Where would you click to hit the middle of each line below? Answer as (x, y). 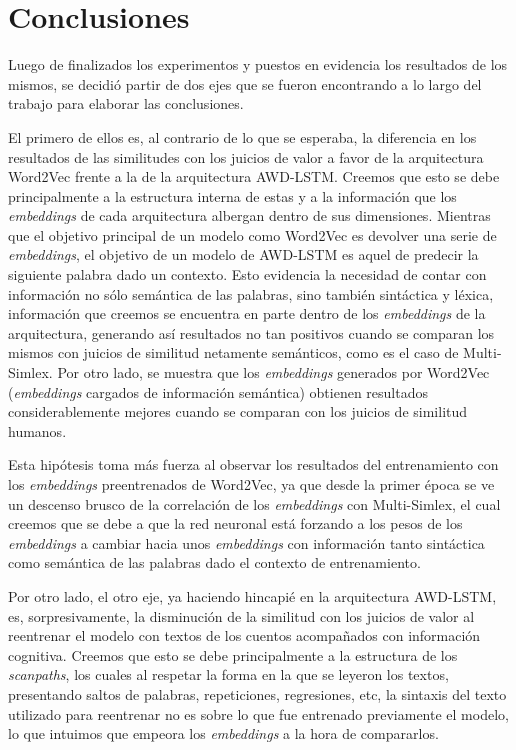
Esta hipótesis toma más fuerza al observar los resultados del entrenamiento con (253, 464)
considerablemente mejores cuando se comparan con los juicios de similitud (238, 411)
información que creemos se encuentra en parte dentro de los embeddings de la (247, 313)
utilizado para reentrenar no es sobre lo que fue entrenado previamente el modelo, (258, 713)
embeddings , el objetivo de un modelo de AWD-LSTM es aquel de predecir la (243, 254)
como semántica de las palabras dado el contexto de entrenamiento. (214, 562)
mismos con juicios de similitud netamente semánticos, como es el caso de (233, 352)
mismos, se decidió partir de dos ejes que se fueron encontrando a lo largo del (245, 83)
